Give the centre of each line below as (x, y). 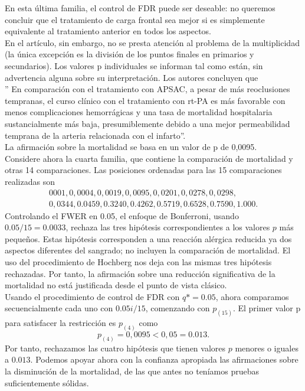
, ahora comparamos (252, 296)
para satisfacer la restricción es (60, 323)
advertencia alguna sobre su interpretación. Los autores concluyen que (132, 77)
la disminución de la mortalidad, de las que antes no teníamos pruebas (132, 371)
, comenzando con (178, 308)
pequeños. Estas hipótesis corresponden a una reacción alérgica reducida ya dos (148, 238)
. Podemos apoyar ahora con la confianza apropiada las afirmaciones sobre (164, 359)
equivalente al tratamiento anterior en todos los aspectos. (108, 31)
